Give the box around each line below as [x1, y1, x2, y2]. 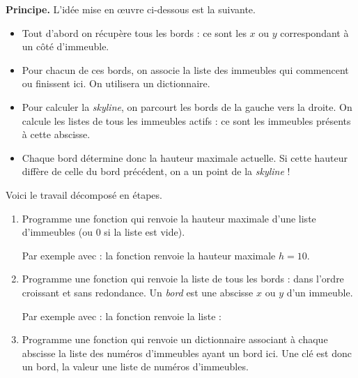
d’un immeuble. [286, 285, 353, 299]
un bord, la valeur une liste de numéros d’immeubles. [22, 359, 249, 374]
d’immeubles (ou [22, 225, 93, 239]
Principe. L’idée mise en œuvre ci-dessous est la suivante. [6, 2, 256, 16]
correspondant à [280, 25, 349, 40]
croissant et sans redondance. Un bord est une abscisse [22, 285, 254, 299]
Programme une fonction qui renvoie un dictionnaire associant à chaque [22, 332, 328, 347]
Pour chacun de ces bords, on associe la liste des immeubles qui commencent [22, 62, 349, 77]
